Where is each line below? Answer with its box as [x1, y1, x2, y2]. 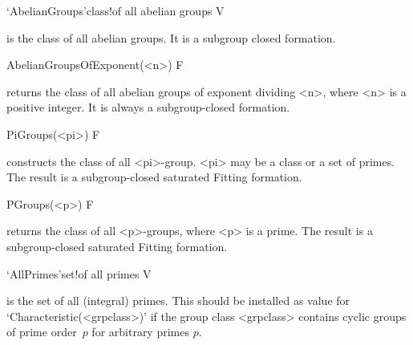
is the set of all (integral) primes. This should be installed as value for [6, 292, 350, 309]
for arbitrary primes [91, 323, 189, 340]
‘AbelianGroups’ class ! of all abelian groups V [6, 2, 225, 18]
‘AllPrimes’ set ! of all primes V [6, 265, 152, 282]
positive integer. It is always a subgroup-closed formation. [6, 99, 290, 116]
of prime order [6, 323, 77, 340]
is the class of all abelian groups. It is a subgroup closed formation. [6, 29, 336, 46]
